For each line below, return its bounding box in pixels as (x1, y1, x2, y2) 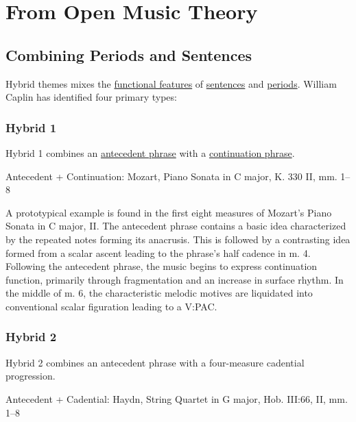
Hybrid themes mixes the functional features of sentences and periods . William (5, 76, 337, 90)
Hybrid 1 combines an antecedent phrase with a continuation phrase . (5, 145, 295, 160)
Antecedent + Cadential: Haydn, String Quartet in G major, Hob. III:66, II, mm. (5, 391, 348, 406)
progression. (5, 369, 56, 383)
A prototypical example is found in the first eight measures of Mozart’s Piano (5, 205, 332, 219)
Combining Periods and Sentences (5, 44, 252, 65)
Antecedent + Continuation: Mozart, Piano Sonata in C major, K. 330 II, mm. (5, 169, 337, 183)
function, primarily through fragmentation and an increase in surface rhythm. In (5, 272, 344, 286)
